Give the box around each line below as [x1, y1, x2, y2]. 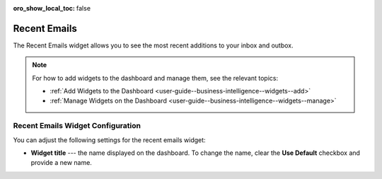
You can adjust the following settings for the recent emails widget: [13, 135, 206, 144]
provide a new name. [30, 158, 92, 167]
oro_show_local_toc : [13, 4, 76, 12]
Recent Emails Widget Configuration [13, 121, 141, 131]
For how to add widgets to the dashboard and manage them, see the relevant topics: [32, 74, 279, 82]
